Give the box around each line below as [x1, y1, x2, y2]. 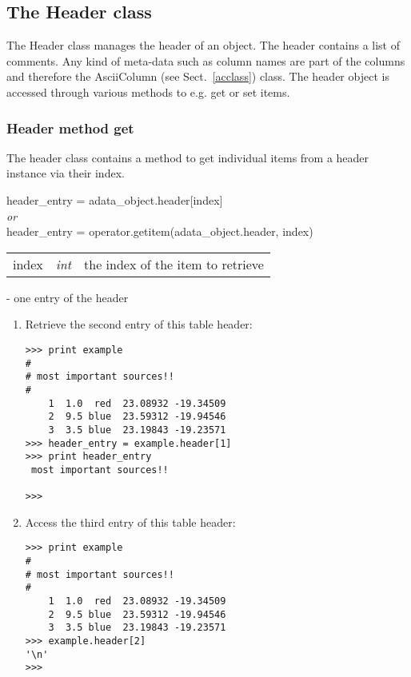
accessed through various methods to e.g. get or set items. [6, 83, 290, 100]
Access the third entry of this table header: [25, 513, 236, 530]
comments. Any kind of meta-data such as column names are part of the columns [6, 52, 405, 69]
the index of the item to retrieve [84, 254, 264, 273]
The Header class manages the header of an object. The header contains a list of [6, 37, 400, 54]
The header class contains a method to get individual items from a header [6, 149, 369, 165]
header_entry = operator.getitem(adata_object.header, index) [6, 223, 313, 240]
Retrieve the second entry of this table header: [25, 316, 253, 333]
